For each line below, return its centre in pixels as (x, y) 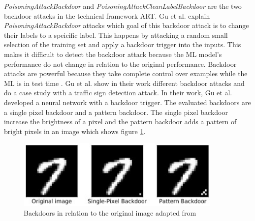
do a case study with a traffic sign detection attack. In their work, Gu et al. (118, 93)
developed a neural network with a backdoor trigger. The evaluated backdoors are (127, 102)
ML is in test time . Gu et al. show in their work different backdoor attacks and (124, 83)
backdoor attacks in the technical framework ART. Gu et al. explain (107, 15)
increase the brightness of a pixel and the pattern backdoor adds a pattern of (120, 122)
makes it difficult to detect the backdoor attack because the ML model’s (113, 54)
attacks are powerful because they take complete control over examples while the (126, 73)
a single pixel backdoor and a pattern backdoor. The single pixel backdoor (116, 112)
